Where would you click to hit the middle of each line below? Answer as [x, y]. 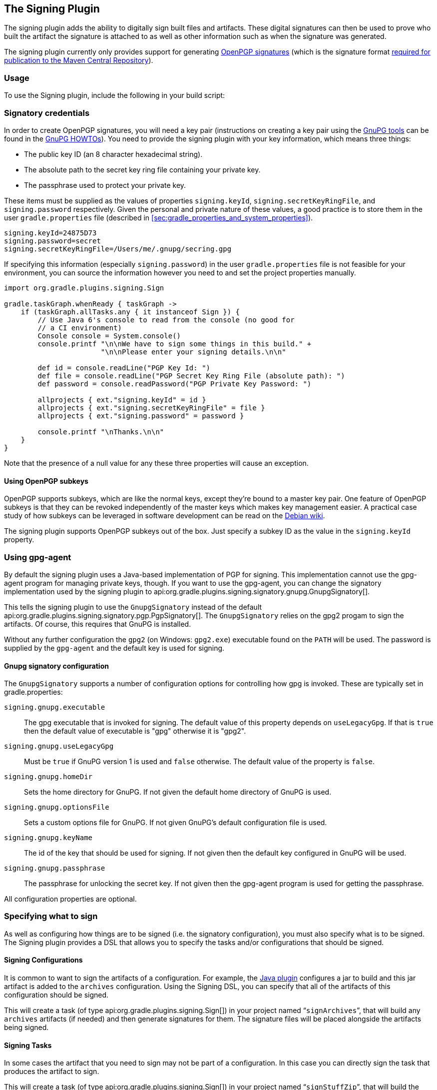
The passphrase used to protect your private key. [105, 185]
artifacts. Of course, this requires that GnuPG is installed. [98, 624]
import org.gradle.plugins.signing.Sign [84, 288]
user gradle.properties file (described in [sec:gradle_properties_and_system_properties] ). [159, 217]
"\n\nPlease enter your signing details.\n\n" [193, 352]
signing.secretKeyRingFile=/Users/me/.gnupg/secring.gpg [118, 249]
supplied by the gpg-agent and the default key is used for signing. [114, 648]
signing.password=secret [52, 241]
